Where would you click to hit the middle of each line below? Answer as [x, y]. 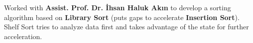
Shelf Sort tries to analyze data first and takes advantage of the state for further [126, 27]
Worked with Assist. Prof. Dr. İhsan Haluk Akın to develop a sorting [118, 7]
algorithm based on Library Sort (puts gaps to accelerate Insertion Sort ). [122, 17]
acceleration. [23, 36]
